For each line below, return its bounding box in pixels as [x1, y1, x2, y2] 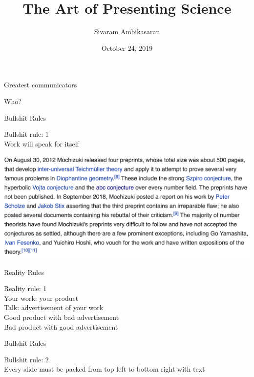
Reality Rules [4, 267, 44, 277]
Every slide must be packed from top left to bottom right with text [4, 364, 205, 374]
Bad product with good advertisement [4, 321, 118, 332]
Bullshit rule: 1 [4, 129, 49, 139]
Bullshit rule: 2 [4, 354, 49, 364]
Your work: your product [4, 293, 79, 303]
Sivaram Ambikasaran [94, 26, 160, 37]
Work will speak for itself [4, 138, 79, 148]
